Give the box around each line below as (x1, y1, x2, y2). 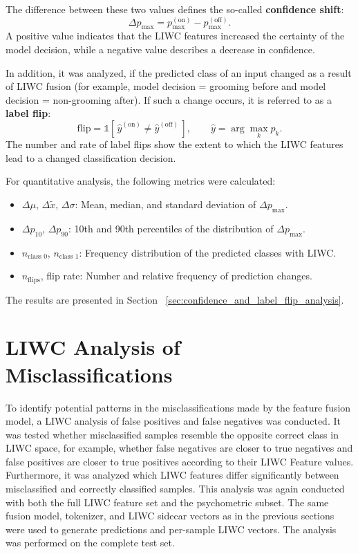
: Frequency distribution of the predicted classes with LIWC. (79, 245, 337, 259)
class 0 (28, 253, 48, 261)
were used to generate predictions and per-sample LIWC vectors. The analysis (6, 521, 337, 536)
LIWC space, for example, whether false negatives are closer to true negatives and (6, 441, 353, 455)
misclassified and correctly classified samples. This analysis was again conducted (6, 481, 345, 496)
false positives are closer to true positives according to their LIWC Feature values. (6, 454, 354, 468)
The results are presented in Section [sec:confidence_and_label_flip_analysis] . (6, 292, 344, 306)
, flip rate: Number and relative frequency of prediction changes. (40, 268, 312, 283)
